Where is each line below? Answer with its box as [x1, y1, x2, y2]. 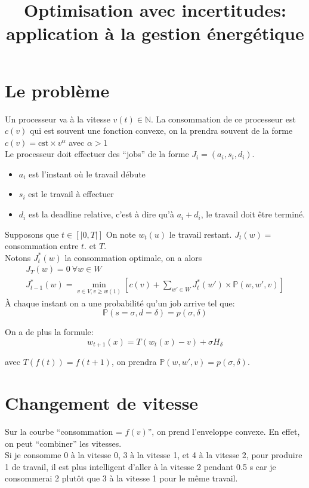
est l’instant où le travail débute [29, 167, 146, 180]
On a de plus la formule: [5, 326, 94, 338]
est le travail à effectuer [28, 188, 114, 200]
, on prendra [111, 355, 157, 368]
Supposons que [5, 228, 59, 240]
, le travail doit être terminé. [200, 208, 305, 220]
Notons [5, 251, 31, 263]
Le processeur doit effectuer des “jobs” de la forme [5, 148, 189, 160]
